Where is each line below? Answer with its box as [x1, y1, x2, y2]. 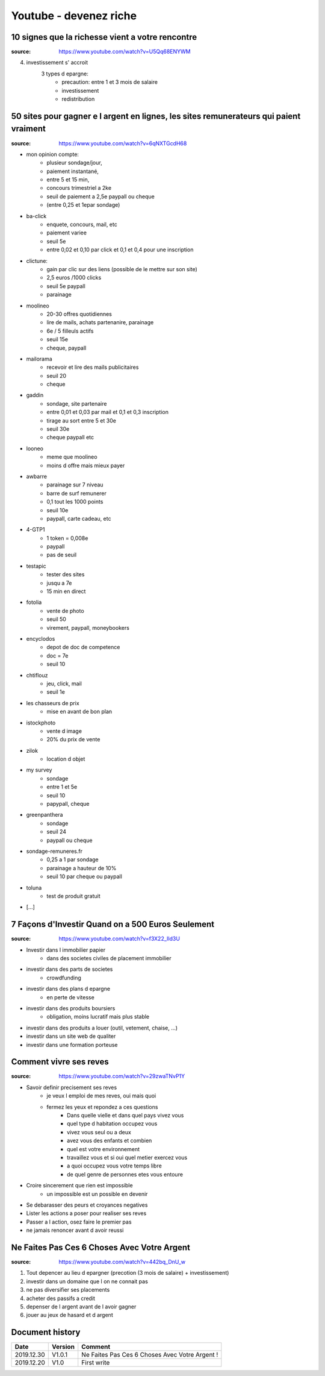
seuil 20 [46, 372, 66, 379]
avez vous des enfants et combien [67, 1137, 152, 1145]
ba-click [26, 212, 47, 219]
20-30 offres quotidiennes [46, 310, 113, 318]
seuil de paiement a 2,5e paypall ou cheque [46, 193, 155, 200]
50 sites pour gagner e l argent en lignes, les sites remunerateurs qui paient [11, 111, 301, 121]
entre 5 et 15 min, [46, 176, 90, 183]
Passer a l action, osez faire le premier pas [26, 1218, 132, 1225]
